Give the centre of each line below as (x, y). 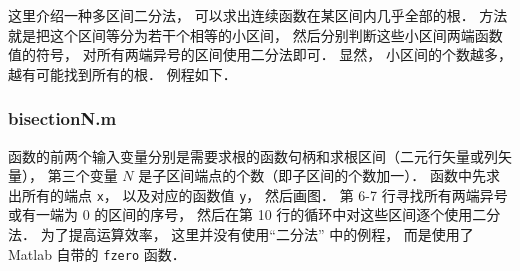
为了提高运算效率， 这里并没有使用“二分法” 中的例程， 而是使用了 (257, 234)
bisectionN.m (62, 118)
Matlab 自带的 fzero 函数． (97, 253)
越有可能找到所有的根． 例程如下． (122, 73)
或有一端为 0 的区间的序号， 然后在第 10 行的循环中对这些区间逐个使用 (240, 214)
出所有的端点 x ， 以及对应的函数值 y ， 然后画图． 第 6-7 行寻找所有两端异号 (258, 194)
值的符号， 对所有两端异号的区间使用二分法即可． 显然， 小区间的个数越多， (260, 54)
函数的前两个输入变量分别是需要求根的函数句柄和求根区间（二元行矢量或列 (253, 155)
